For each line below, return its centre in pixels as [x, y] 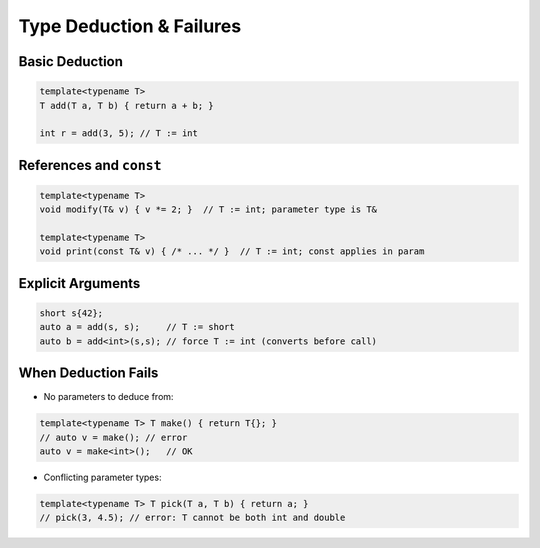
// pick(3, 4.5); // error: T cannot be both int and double [192, 518]
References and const [90, 165]
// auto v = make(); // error [113, 437]
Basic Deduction [71, 61]
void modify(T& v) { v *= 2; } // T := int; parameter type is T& [208, 209]
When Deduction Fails [88, 373]
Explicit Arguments [79, 283]
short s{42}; [71, 313]
